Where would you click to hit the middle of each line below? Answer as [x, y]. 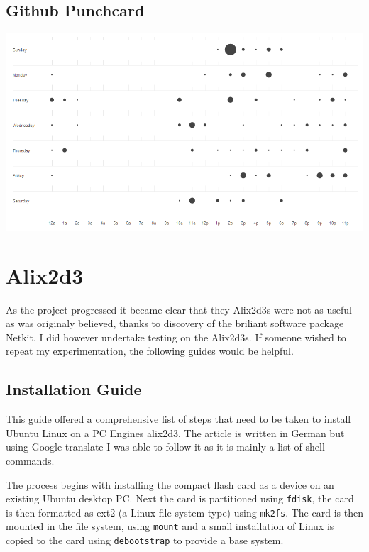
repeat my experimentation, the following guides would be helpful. [150, 351]
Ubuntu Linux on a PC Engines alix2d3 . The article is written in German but [175, 432]
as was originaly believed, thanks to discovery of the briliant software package [175, 323]
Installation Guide [74, 389]
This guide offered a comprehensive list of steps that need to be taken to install [178, 419]
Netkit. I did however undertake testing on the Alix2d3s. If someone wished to [176, 337]
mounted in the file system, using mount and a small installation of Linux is [170, 526]
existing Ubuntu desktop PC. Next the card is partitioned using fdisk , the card [180, 498]
